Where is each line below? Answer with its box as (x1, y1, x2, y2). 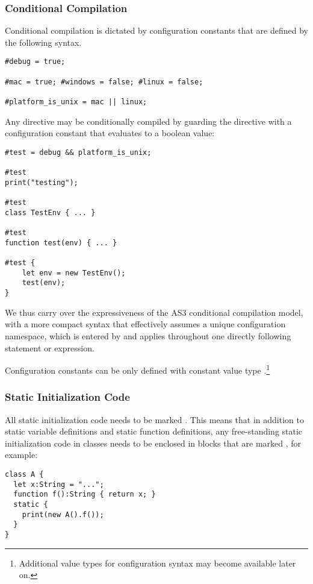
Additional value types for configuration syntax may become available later (19, 556, 296, 569)
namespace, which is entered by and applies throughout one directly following (5, 329, 291, 342)
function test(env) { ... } (5, 238, 117, 247)
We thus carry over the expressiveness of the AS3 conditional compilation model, (5, 306, 303, 318)
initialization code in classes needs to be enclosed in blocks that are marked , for (5, 436, 302, 449)
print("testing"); (5, 178, 78, 187)
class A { (5, 469, 44, 479)
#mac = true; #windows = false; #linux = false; (5, 77, 203, 86)
